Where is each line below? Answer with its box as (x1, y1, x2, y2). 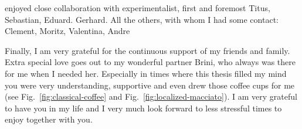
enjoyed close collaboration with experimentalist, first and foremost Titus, (5, 2, 270, 13)
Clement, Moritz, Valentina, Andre (5, 25, 130, 37)
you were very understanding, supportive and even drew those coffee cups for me (5, 79, 295, 91)
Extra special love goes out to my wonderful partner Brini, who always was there (5, 56, 296, 68)
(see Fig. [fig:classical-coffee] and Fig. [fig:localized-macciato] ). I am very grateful (5, 90, 297, 103)
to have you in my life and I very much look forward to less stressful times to (5, 101, 282, 114)
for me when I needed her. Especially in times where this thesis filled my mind (5, 67, 287, 79)
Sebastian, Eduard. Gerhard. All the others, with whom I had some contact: (5, 13, 279, 25)
